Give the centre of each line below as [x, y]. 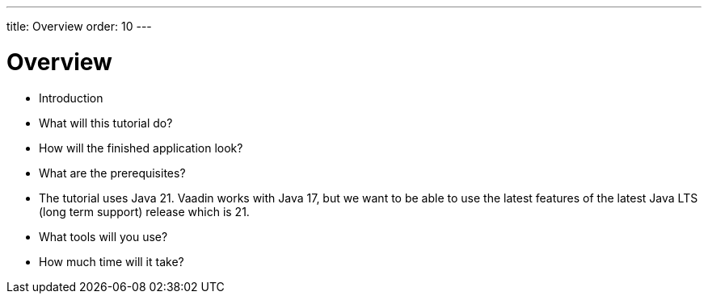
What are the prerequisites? [112, 173]
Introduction [71, 98]
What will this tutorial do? [106, 123]
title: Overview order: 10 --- [79, 26]
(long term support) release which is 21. [144, 211]
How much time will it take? [112, 261]
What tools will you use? [103, 236]
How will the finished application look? [141, 148]
